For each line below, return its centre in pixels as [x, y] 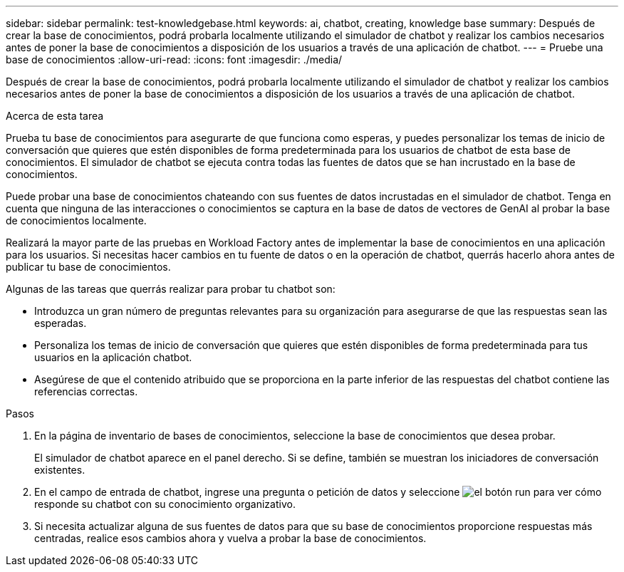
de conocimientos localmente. [76, 220]
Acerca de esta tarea [55, 116]
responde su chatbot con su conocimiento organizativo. [165, 504]
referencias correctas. [86, 391]
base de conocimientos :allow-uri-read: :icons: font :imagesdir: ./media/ [174, 59]
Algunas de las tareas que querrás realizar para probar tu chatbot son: [171, 289]
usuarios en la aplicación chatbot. [113, 357]
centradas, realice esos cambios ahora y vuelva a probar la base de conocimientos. [230, 538]
